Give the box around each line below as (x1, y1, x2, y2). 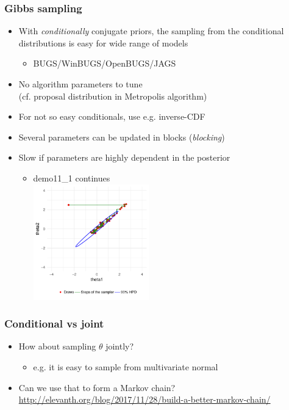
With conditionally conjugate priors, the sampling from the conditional (18, 24, 284, 37)
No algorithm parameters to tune (18, 78, 143, 90)
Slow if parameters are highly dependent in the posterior (18, 151, 230, 164)
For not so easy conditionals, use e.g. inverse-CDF (18, 110, 205, 123)
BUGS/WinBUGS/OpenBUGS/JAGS (33, 57, 176, 70)
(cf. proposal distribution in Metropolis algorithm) (18, 89, 207, 102)
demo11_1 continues (33, 171, 110, 184)
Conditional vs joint (4, 316, 104, 331)
